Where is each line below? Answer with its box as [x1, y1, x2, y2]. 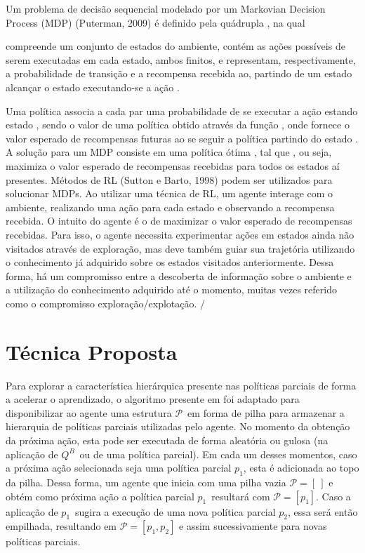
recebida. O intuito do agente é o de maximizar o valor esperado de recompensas [6, 213, 352, 228]
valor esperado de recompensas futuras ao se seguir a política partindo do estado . [6, 131, 359, 145]
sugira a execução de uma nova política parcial [75, 504, 276, 519]
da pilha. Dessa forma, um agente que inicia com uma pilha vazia [6, 474, 286, 489]
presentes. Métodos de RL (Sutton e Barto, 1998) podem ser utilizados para [6, 172, 333, 187]
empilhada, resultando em [6, 519, 117, 533]
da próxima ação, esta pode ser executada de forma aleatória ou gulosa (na [6, 432, 328, 447]
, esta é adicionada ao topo [243, 460, 359, 475]
